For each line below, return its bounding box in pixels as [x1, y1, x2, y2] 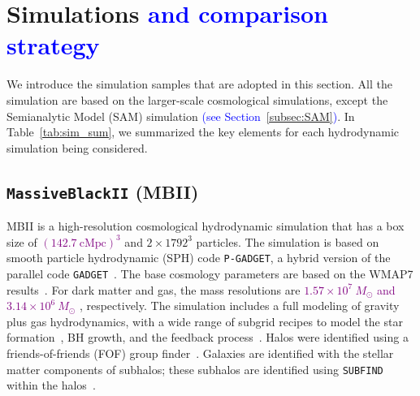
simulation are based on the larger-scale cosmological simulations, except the [6, 91, 388, 108]
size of [6, 233, 37, 250]
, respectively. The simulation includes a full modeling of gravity [79, 297, 400, 314]
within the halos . [6, 377, 96, 394]
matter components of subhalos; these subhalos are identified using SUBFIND [6, 360, 383, 377]
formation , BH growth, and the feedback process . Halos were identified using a [6, 329, 409, 346]
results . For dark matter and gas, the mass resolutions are [6, 281, 301, 298]
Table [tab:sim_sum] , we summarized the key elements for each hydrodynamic [6, 123, 400, 140]
